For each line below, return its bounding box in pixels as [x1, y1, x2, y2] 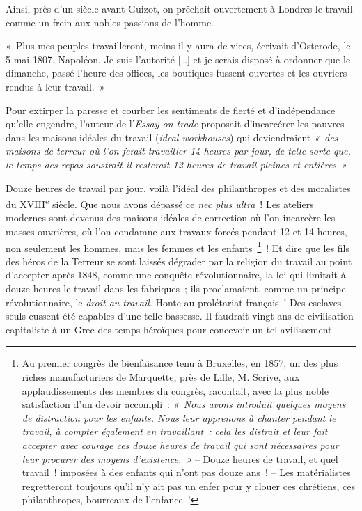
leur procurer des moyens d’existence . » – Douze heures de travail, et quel [22, 451, 338, 466]
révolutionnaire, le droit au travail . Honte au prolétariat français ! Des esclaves [6, 294, 342, 309]
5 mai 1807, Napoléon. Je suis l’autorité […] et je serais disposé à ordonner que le [6, 52, 351, 66]
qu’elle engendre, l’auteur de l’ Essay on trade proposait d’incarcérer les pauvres [6, 116, 345, 131]
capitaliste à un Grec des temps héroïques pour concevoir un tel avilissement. [6, 322, 335, 336]
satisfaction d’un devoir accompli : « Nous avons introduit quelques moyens [22, 397, 346, 411]
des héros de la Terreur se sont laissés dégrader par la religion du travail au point [6, 253, 352, 268]
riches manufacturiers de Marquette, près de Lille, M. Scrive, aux [22, 369, 300, 384]
